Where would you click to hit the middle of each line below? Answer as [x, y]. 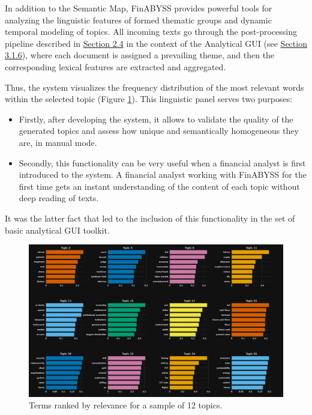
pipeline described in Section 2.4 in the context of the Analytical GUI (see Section [156, 43]
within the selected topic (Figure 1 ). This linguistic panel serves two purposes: [149, 99]
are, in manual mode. [58, 142]
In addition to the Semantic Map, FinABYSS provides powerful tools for [139, 8]
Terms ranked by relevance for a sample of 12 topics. [126, 405]
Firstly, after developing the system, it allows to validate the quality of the [156, 119]
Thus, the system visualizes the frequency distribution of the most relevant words [154, 87]
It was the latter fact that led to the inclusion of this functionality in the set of [150, 218]
